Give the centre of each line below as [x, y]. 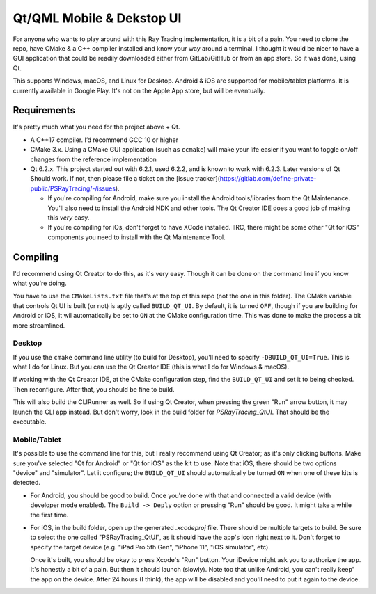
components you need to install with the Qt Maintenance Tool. [136, 237]
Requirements [44, 110]
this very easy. [69, 217]
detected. [27, 483]
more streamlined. [39, 325]
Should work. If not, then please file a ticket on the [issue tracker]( [125, 179]
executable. [30, 422]
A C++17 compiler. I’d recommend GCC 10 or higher [104, 140]
